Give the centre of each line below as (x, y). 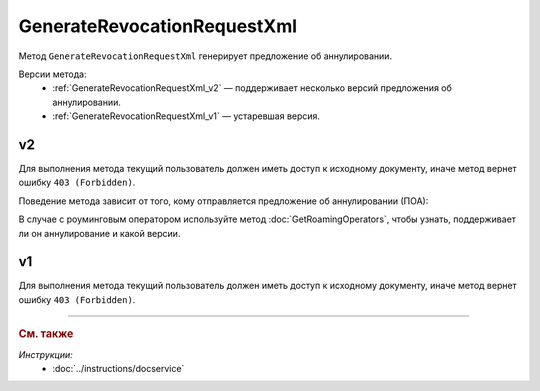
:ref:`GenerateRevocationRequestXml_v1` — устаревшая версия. (186, 116)
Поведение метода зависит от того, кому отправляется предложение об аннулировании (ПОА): (223, 201)
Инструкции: (46, 354)
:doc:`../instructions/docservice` (118, 368)
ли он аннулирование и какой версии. (99, 233)
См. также (46, 334)
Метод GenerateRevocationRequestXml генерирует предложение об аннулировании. (205, 56)
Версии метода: (52, 74)
